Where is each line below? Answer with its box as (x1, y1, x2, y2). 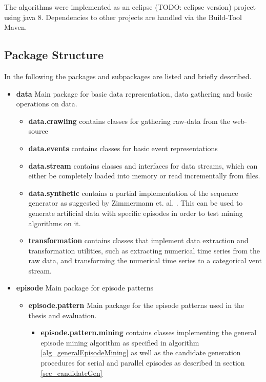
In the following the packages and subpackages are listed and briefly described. (4, 70, 252, 81)
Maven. (4, 22, 27, 32)
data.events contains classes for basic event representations (28, 142, 218, 153)
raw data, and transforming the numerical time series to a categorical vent (28, 255, 262, 266)
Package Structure (4, 47, 104, 63)
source (28, 125, 48, 136)
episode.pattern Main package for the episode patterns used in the (28, 300, 244, 311)
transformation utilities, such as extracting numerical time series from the (28, 245, 260, 256)
